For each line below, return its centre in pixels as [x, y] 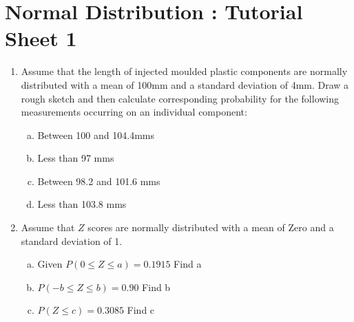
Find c [141, 310]
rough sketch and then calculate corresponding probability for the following [180, 98]
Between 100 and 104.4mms [96, 135]
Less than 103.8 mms [82, 204]
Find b [156, 287]
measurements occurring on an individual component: [134, 112]
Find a [188, 264]
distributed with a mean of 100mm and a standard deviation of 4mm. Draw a [185, 84]
